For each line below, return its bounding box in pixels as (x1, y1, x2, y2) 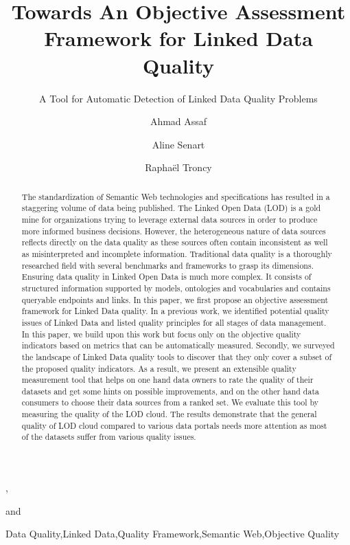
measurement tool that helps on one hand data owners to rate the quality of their (21, 374, 314, 386)
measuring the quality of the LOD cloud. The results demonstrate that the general (21, 408, 317, 420)
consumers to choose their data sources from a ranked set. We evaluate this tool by (21, 397, 319, 408)
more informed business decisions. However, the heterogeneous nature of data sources (21, 225, 326, 236)
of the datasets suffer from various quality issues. (21, 431, 196, 443)
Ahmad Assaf (150, 114, 207, 129)
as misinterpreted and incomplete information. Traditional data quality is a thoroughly (21, 247, 332, 259)
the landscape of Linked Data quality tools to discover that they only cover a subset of (21, 351, 332, 362)
